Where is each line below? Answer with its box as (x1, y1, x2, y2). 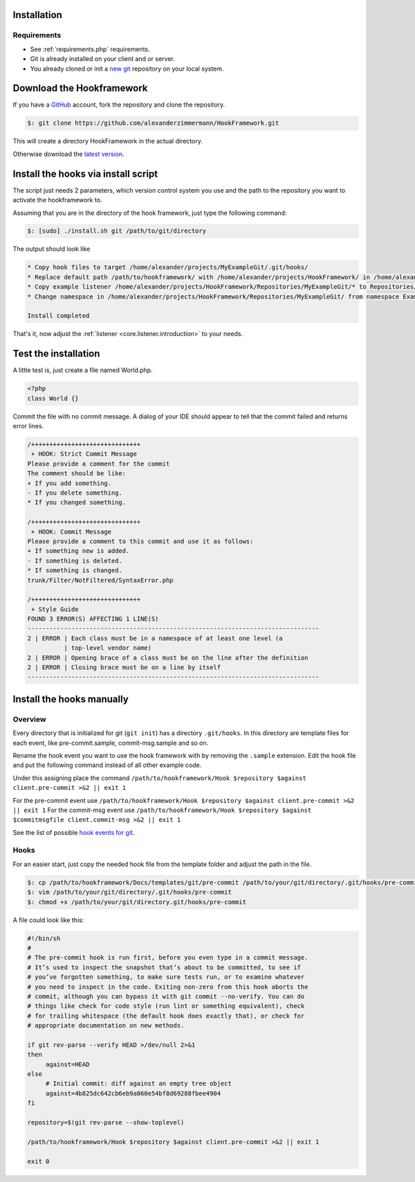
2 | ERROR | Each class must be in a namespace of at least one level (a (27, 634, 283, 642)
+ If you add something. (27, 479, 112, 487)
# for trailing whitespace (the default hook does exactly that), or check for (27, 1012, 305, 1020)
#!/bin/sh (27, 934, 61, 942)
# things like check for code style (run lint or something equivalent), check (27, 1002, 305, 1010)
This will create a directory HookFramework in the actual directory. (12, 137, 203, 145)
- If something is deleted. (27, 556, 122, 565)
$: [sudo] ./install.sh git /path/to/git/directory (27, 227, 207, 235)
